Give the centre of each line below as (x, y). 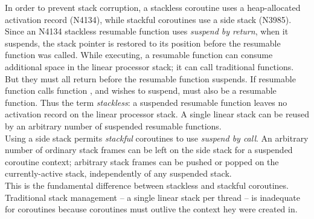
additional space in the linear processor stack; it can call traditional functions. (149, 66)
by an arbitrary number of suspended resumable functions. (113, 126)
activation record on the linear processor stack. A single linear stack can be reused (157, 114)
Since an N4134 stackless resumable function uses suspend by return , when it (147, 31)
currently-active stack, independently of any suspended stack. (118, 173)
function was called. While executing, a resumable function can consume (139, 55)
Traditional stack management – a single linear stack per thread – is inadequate (152, 197)
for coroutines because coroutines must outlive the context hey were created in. (151, 209)
